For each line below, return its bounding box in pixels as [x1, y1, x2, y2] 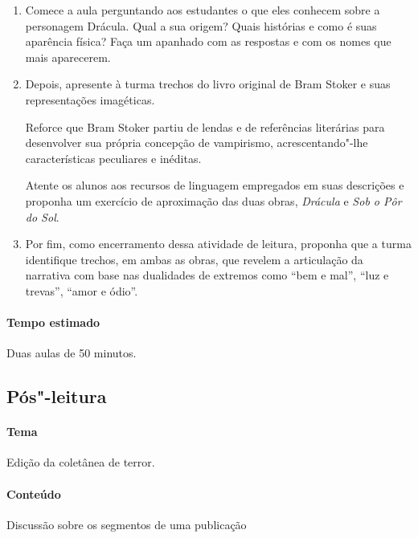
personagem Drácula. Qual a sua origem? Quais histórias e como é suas [25, 17, 377, 34]
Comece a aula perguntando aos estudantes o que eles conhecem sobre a [25, 2, 380, 18]
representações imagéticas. [25, 91, 155, 108]
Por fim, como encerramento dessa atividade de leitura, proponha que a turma [25, 235, 412, 252]
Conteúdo [6, 485, 61, 502]
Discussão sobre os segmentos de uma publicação [6, 516, 247, 532]
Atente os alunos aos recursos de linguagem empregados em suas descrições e [25, 177, 404, 194]
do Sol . [25, 208, 59, 225]
